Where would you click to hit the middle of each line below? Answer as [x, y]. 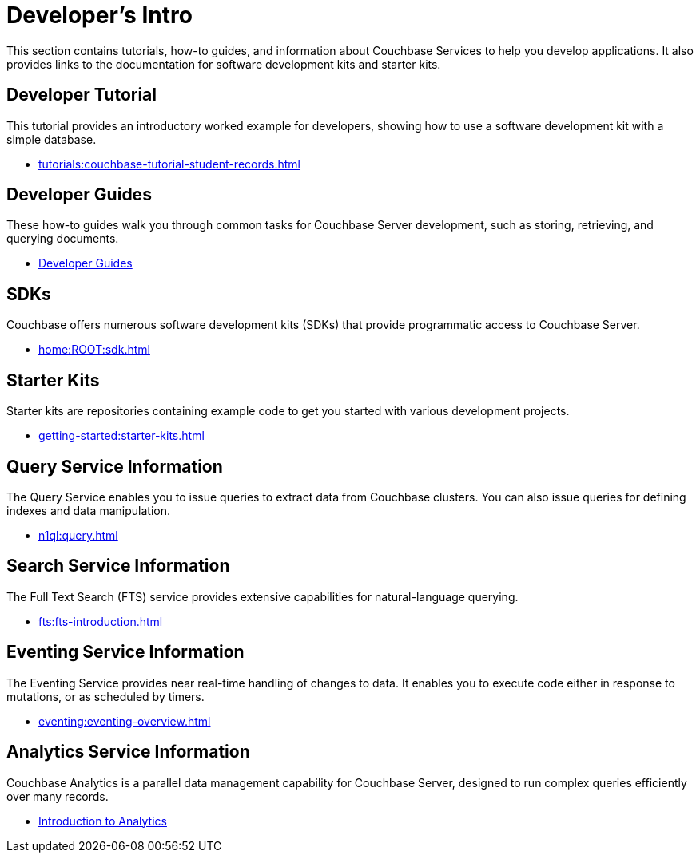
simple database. [52, 139]
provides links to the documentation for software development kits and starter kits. [224, 64]
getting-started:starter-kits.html [121, 436]
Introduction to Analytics [103, 821]
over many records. [58, 796]
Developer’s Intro [99, 15]
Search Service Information [118, 566]
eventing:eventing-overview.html [125, 721]
